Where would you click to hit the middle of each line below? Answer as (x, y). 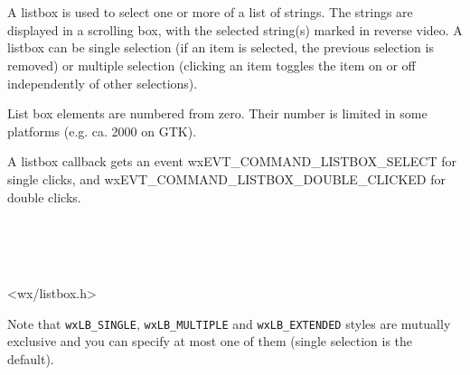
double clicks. (44, 197)
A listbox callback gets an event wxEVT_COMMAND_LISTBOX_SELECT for (232, 161)
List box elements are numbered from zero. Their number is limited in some (217, 113)
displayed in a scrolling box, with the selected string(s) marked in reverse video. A (235, 29)
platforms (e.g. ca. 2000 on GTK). (102, 131)
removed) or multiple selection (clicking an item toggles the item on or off (211, 65)
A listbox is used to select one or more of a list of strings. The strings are (210, 12)
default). (31, 358)
